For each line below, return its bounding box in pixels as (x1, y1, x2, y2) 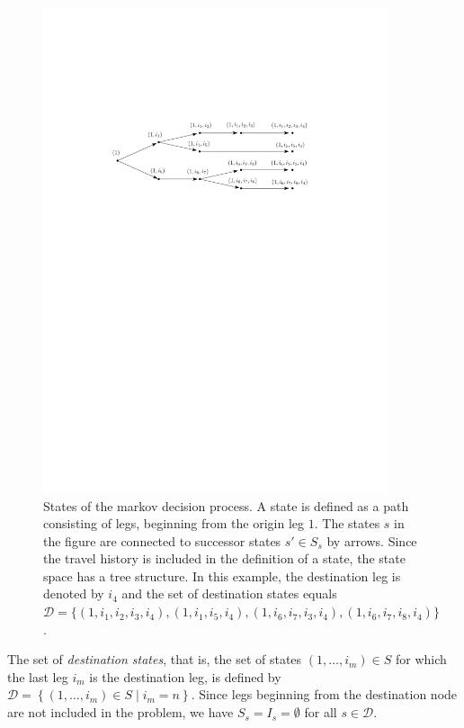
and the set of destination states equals (121, 584, 337, 603)
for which (395, 650, 447, 669)
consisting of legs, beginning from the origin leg (43, 514, 305, 533)
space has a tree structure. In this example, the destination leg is (43, 566, 401, 585)
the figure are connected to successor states (43, 531, 281, 550)
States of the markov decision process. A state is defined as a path (43, 496, 409, 515)
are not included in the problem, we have (7, 703, 234, 722)
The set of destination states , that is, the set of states (7, 650, 302, 669)
